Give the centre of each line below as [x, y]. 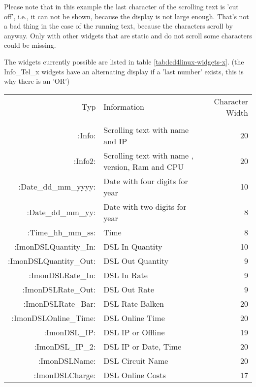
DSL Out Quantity [136, 260]
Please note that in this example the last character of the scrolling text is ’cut [121, 6]
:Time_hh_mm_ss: [62, 232]
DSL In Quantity [133, 246]
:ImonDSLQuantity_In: [55, 246]
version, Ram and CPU [144, 166]
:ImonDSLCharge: [65, 375]
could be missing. [30, 45]
